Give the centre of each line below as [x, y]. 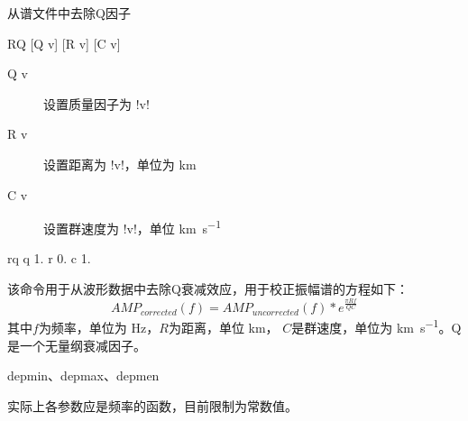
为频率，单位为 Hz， [99, 327]
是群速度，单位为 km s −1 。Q [376, 326]
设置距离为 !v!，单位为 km [120, 164]
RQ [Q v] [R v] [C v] [64, 43]
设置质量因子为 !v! [96, 103]
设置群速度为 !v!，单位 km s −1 [132, 227]
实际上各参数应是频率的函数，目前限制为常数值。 [152, 405]
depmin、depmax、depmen [83, 375]
